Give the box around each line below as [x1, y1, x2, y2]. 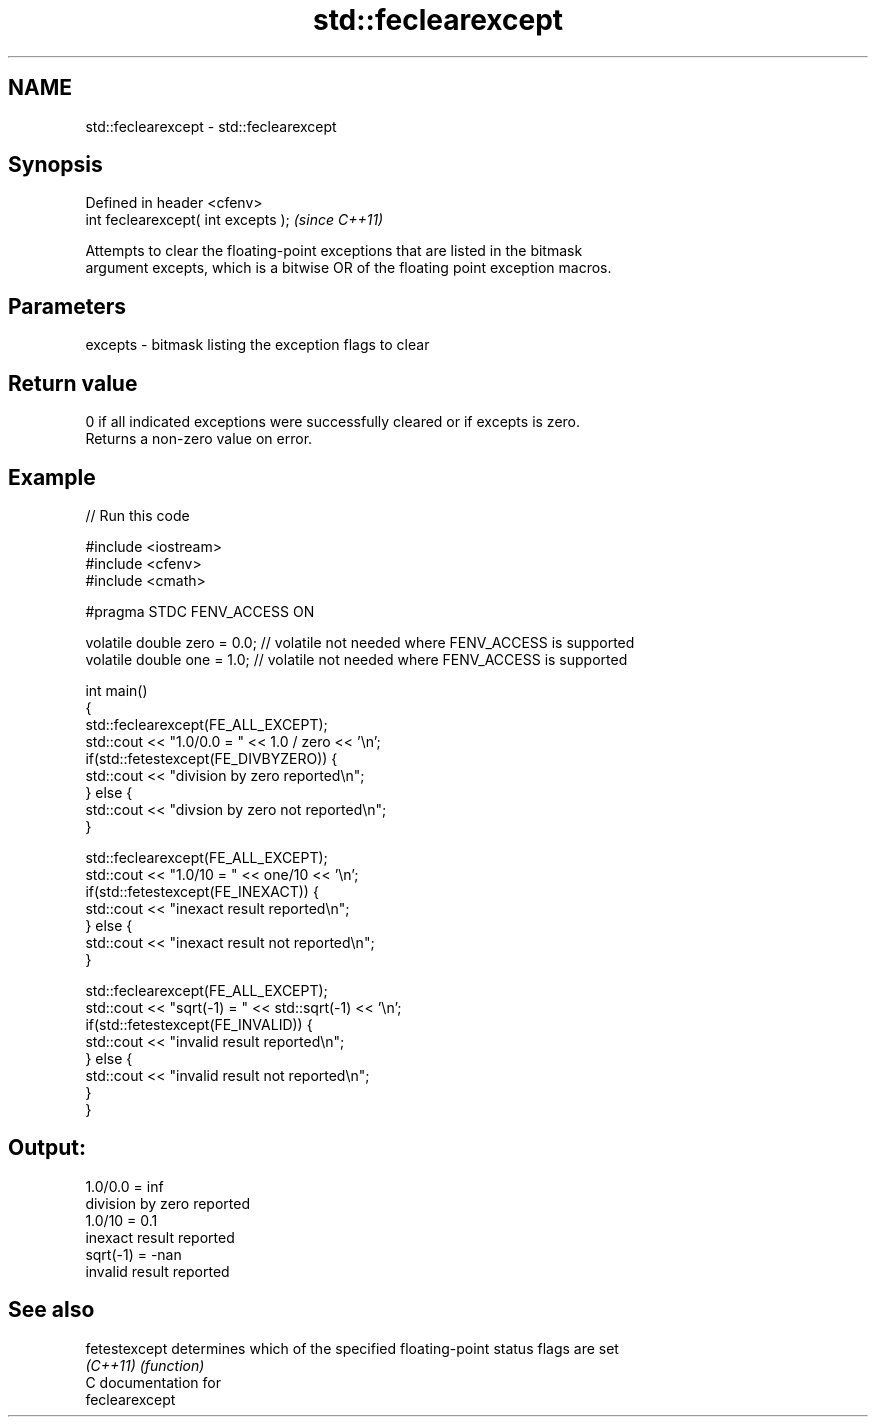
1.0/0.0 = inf [85, 1177, 164, 1195]
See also [8, 1297, 95, 1323]
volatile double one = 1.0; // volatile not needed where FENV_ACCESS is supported [85, 650, 628, 668]
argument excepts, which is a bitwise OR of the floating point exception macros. [85, 259, 612, 277]
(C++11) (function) [85, 1356, 205, 1374]
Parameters [8, 293, 126, 319]
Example [8, 464, 96, 490]
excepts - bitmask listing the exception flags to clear [85, 336, 430, 354]
